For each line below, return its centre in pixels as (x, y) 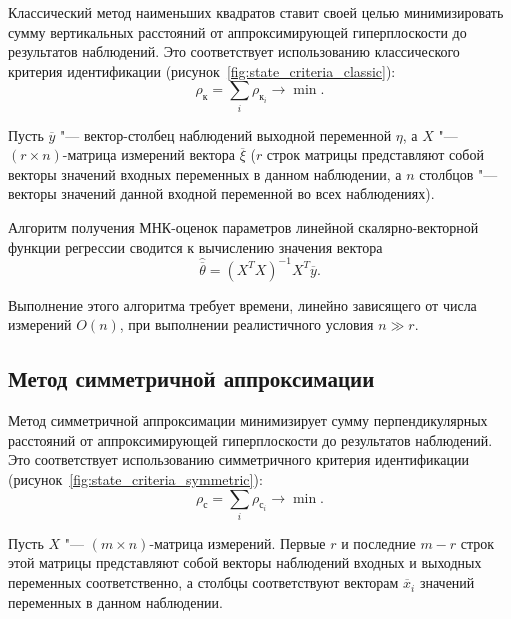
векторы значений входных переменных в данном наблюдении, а (205, 173)
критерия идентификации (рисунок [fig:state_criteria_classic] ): (202, 70)
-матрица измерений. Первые (237, 542)
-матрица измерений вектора (148, 154)
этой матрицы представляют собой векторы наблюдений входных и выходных (245, 562)
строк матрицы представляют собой (375, 154)
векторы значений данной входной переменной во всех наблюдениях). (221, 193)
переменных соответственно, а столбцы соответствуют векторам (203, 582)
